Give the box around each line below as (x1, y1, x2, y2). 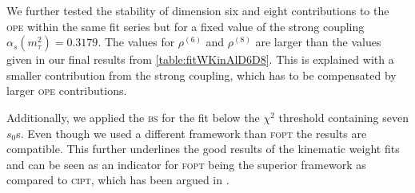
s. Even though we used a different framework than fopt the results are (16, 124, 367, 141)
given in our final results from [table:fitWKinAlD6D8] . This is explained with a (6, 51, 394, 68)
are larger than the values (255, 33, 381, 50)
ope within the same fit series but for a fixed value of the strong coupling (6, 18, 365, 34)
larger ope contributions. (6, 82, 127, 99)
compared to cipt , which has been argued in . (6, 171, 229, 188)
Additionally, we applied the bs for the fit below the (6, 108, 260, 125)
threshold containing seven (278, 108, 409, 125)
